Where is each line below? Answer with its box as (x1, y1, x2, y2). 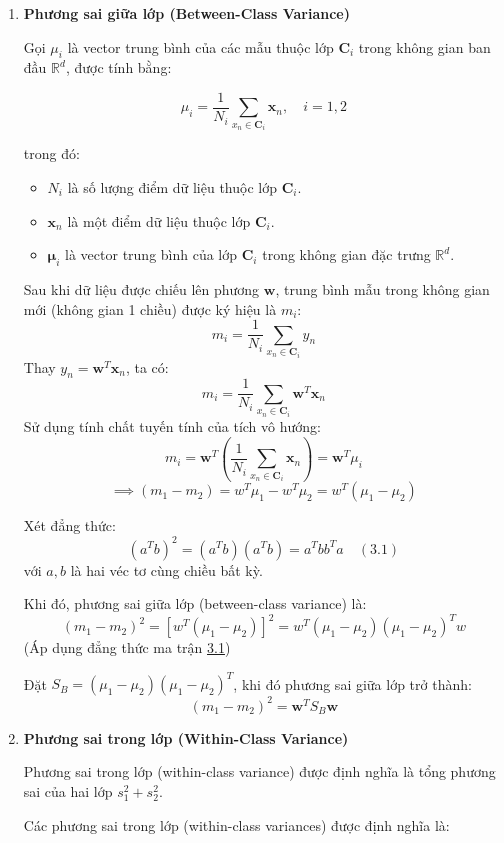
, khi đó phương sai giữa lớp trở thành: (233, 673, 472, 694)
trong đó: (23, 143, 80, 164)
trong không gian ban (358, 36, 491, 57)
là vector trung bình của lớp (65, 244, 238, 265)
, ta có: (125, 356, 169, 377)
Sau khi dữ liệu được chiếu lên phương (23, 279, 260, 299)
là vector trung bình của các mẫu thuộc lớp (67, 36, 334, 57)
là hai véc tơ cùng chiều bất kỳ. (70, 559, 263, 580)
